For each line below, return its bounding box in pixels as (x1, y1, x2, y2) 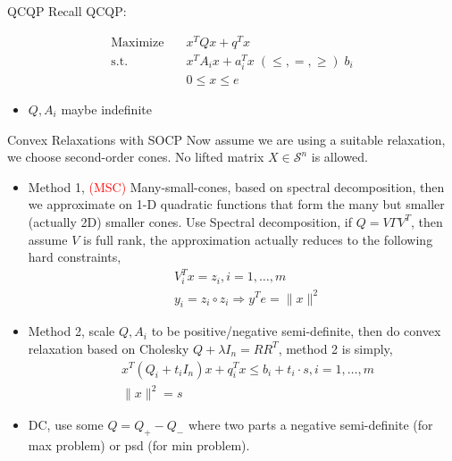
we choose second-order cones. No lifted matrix (7, 147, 264, 166)
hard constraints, (28, 247, 121, 266)
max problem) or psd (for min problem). (28, 435, 250, 454)
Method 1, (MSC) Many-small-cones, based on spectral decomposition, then (28, 177, 445, 196)
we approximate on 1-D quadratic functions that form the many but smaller (28, 195, 445, 214)
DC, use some (28, 415, 104, 434)
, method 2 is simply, (278, 339, 393, 357)
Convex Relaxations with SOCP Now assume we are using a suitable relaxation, (7, 130, 446, 148)
